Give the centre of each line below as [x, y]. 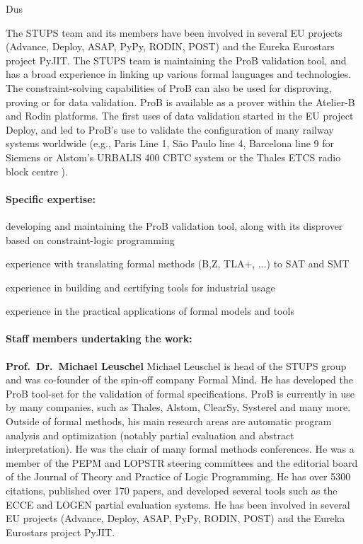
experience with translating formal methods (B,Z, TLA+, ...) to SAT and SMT [178, 264]
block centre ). [37, 171]
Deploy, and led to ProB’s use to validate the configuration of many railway [170, 129]
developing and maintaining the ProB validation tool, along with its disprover [174, 225]
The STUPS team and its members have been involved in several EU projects [174, 32]
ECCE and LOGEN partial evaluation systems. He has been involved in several [178, 504]
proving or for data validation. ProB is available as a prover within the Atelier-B [180, 102]
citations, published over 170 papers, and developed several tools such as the [172, 491]
